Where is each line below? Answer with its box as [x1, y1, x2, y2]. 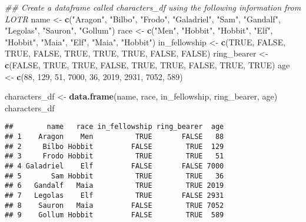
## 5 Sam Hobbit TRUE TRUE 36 [5, 171, 224, 180]
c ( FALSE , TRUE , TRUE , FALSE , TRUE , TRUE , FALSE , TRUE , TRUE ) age [5, 58, 290, 71]
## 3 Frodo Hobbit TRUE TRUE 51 [5, 152, 224, 161]
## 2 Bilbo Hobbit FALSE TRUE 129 [5, 142, 224, 151]
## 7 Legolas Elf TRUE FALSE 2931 [5, 191, 224, 200]
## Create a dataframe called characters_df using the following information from [5, 1, 301, 13]
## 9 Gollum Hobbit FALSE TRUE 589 [5, 211, 224, 220]
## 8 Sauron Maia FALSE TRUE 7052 [5, 201, 224, 210]
